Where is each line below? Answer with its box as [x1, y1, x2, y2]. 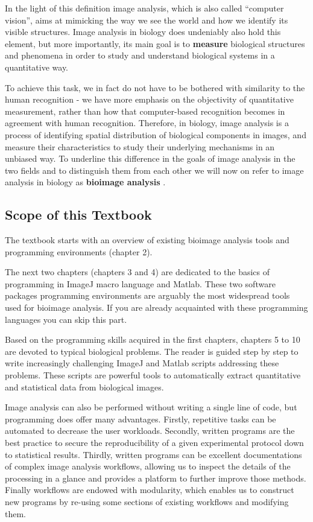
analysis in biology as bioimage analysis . [5, 176, 166, 188]
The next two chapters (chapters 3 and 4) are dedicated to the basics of [5, 266, 270, 278]
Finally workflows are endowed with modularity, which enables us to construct [5, 483, 294, 496]
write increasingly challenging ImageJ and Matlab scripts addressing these [5, 357, 279, 369]
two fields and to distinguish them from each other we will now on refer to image [5, 164, 304, 176]
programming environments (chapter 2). [5, 245, 153, 258]
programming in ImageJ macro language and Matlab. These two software [5, 277, 276, 290]
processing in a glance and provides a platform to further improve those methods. [5, 471, 306, 484]
